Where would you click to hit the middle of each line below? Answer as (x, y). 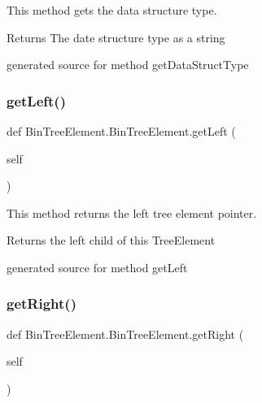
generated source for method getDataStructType (128, 65)
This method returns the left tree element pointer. (132, 212)
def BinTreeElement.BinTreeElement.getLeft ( (121, 131)
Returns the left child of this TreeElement (111, 240)
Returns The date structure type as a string (116, 37)
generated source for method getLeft (97, 267)
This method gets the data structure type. (112, 10)
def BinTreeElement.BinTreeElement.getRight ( (125, 334)
